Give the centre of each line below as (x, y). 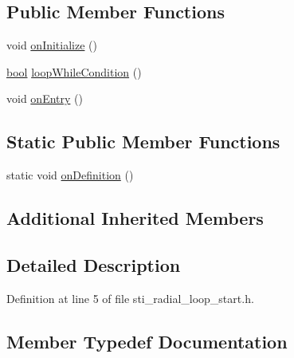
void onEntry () (45, 98)
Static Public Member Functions (143, 142)
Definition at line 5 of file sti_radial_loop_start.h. (130, 298)
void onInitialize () (52, 45)
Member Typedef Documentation (147, 341)
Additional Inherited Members (135, 218)
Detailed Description (94, 264)
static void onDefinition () (70, 175)
